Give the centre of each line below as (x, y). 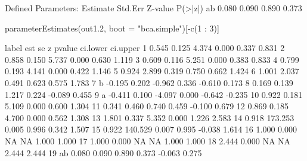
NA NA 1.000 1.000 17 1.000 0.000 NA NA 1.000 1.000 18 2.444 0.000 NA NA (148, 141)
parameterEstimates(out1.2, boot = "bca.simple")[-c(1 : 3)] (112, 28)
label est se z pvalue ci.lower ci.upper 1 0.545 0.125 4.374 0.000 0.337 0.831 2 (145, 48)
